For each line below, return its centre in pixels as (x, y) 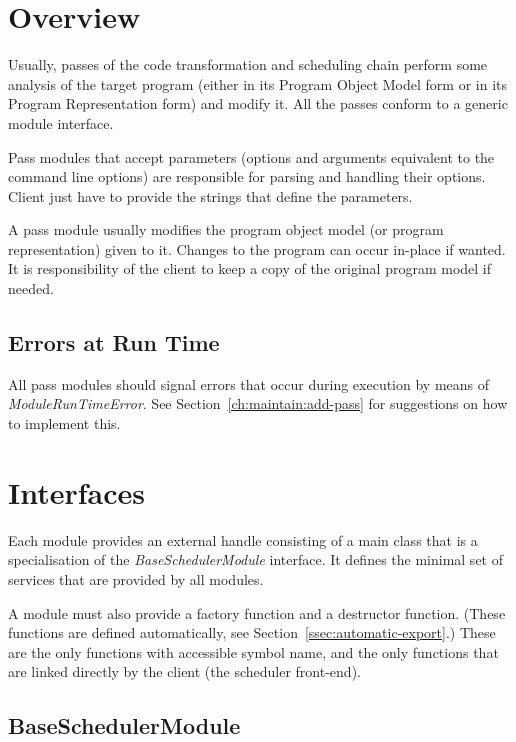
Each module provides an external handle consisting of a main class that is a (243, 539)
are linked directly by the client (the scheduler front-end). (184, 671)
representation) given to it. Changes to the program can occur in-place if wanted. (257, 248)
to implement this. (64, 423)
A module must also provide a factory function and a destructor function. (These (257, 612)
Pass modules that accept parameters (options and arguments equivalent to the (251, 156)
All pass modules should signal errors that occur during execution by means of (249, 383)
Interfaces (77, 491)
